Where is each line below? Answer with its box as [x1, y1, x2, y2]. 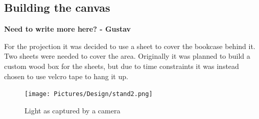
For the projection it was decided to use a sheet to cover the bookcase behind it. [4, 40, 255, 51]
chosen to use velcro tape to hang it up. [4, 70, 128, 81]
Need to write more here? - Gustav [4, 23, 131, 34]
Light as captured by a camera [25, 105, 121, 115]
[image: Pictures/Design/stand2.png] [25, 90, 153, 98]
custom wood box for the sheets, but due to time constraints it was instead [4, 60, 239, 71]
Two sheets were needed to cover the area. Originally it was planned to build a [4, 51, 250, 61]
